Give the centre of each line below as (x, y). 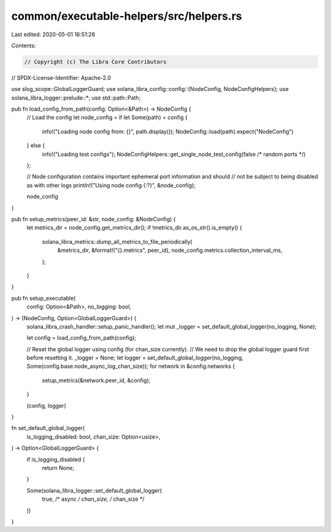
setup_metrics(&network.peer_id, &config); (96, 380)
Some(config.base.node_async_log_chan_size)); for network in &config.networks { (131, 366)
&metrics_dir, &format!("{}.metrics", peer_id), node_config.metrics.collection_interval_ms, (170, 250)
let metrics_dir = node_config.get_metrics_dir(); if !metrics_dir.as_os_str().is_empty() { (134, 228)
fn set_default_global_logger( (48, 428)
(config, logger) (47, 405)
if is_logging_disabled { (56, 459)
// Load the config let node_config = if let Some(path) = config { (107, 117)
